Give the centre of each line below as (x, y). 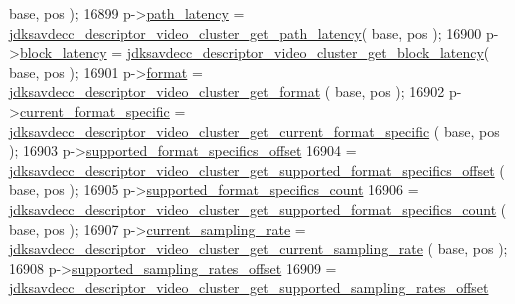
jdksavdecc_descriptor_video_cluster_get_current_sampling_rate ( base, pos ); (258, 248)
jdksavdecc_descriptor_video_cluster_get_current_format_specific (219, 130)
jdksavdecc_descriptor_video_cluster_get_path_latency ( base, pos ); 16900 (245, 32)
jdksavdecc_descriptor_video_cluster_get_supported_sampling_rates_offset (249, 287)
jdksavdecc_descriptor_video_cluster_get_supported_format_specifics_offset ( (257, 169)
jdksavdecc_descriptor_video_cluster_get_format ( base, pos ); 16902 (227, 91)
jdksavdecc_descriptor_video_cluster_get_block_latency (305, 52)
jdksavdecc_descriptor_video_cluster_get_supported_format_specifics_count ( (258, 208)
